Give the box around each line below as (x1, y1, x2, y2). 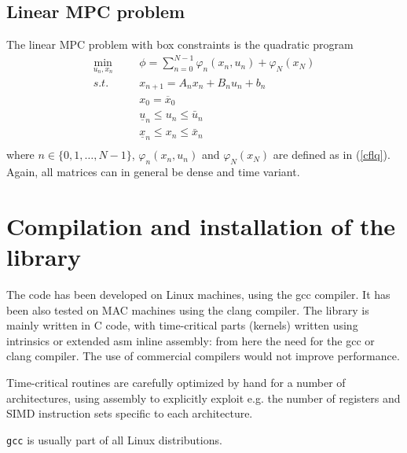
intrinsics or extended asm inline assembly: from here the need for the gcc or (6, 332, 375, 348)
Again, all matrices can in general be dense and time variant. (6, 164, 300, 180)
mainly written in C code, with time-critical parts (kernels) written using (6, 317, 358, 333)
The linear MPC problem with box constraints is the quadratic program (6, 36, 354, 53)
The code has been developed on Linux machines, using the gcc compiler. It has (6, 285, 390, 302)
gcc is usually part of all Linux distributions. (6, 431, 222, 447)
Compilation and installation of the (6, 209, 396, 241)
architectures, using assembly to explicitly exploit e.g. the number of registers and (6, 389, 401, 406)
